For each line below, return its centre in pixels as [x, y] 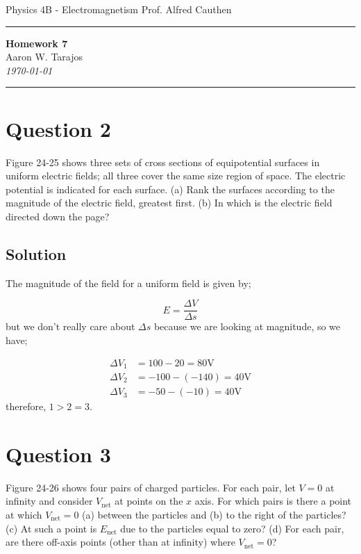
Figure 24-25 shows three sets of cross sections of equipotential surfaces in [163, 162]
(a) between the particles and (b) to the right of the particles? [214, 514]
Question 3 [58, 454]
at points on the [149, 501]
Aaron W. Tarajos [44, 57]
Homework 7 [37, 43]
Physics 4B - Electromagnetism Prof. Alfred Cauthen [119, 9]
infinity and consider [49, 501]
